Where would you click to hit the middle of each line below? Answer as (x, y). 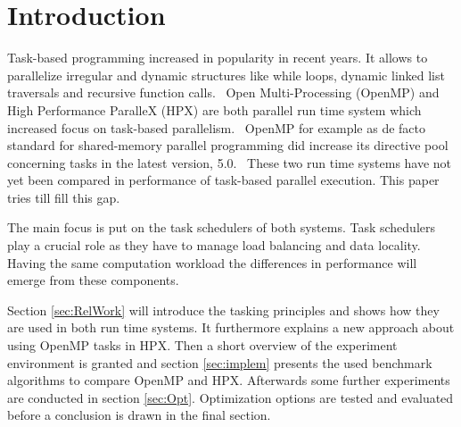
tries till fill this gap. (64, 197)
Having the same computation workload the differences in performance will (212, 262)
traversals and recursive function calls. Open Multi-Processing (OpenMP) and (223, 92)
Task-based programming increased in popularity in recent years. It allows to (218, 58)
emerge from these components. (93, 280)
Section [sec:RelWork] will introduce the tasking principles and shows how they (223, 310)
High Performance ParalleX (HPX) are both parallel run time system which (214, 109)
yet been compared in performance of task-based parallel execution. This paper (223, 180)
